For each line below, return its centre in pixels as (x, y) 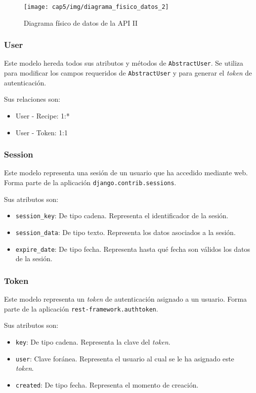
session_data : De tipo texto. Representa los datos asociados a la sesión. (126, 232)
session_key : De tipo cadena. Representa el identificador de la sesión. (122, 216)
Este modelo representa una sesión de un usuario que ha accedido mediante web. (126, 173)
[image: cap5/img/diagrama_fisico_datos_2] (96, 7)
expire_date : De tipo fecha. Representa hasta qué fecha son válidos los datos (133, 249)
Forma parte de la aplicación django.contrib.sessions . (90, 182)
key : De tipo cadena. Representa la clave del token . (93, 341)
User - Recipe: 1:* (43, 115)
